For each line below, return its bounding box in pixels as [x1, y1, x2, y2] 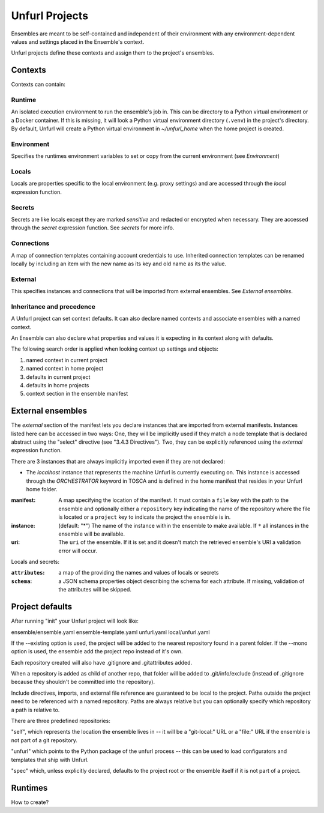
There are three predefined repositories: [11, 718, 110, 725]
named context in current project [26, 356, 107, 363]
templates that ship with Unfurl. [11, 756, 89, 763]
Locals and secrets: [11, 558, 60, 566]
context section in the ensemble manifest [26, 390, 128, 397]
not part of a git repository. [11, 736, 78, 744]
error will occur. [58, 547, 97, 554]
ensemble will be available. [58, 530, 125, 537]
